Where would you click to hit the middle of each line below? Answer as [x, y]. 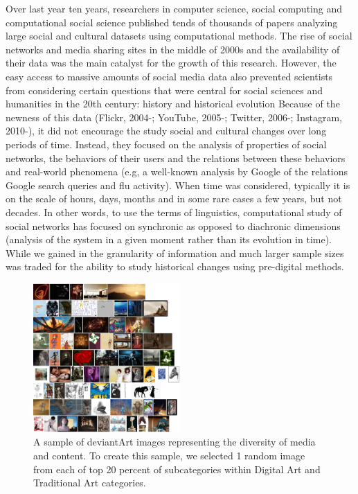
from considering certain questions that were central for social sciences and [164, 90]
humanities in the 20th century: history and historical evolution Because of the [173, 104]
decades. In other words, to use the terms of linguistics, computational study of [174, 212]
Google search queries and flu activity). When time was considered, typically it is [178, 185]
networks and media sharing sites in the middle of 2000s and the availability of [173, 49]
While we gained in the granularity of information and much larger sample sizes [175, 253]
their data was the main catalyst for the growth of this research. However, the [171, 63]
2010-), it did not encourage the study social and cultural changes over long [166, 131]
